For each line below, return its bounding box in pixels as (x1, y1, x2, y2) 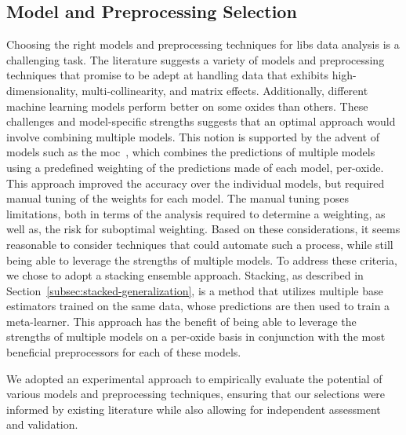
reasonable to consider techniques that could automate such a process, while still (6, 236, 393, 252)
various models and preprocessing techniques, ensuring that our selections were (6, 386, 386, 402)
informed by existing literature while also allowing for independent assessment (6, 400, 381, 417)
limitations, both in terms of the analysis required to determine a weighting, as (6, 205, 386, 221)
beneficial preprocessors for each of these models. (6, 344, 241, 360)
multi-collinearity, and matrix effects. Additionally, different (82, 82, 368, 98)
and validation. (6, 416, 78, 433)
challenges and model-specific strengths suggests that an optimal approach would (6, 113, 396, 130)
